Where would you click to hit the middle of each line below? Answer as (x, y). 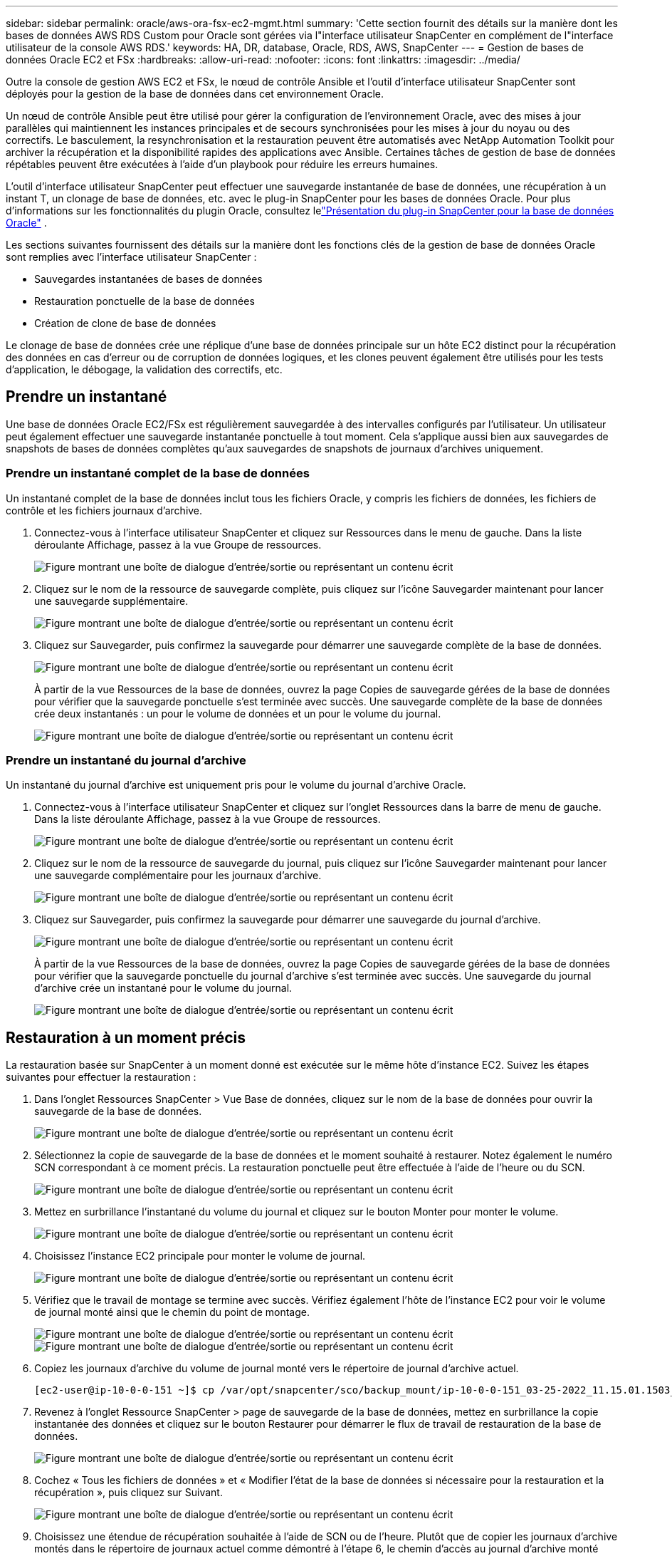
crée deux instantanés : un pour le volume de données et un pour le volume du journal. (238, 713)
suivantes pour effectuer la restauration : (101, 1077)
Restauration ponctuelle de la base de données (145, 301)
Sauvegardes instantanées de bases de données (148, 279)
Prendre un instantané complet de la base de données (158, 473)
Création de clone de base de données (125, 323)
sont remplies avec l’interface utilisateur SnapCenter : (131, 257)
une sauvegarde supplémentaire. (111, 601)
